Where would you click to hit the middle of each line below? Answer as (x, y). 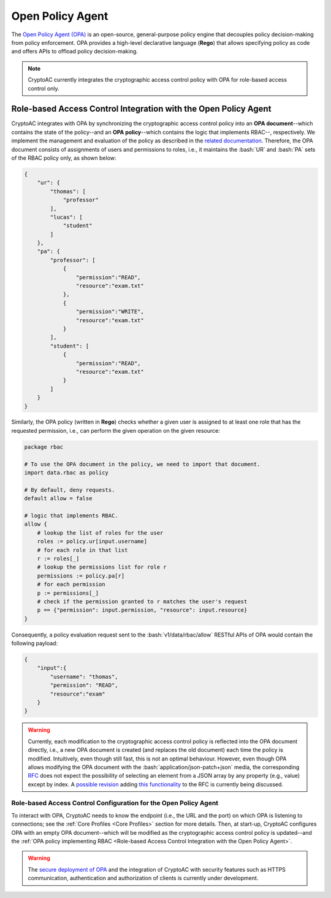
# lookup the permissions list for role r (102, 567)
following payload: (35, 643)
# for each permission (71, 584)
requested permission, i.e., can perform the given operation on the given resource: (116, 430)
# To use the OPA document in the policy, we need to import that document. (142, 464)
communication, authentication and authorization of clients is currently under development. (143, 878)
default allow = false (58, 498)
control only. (44, 88)
